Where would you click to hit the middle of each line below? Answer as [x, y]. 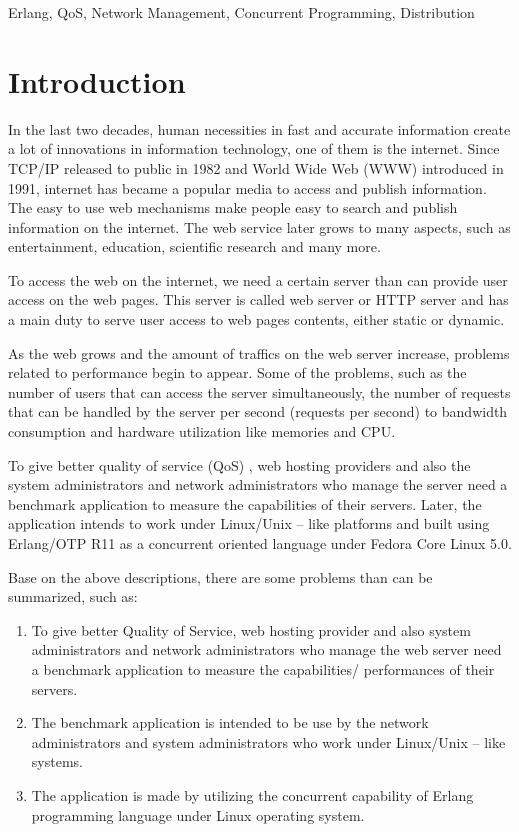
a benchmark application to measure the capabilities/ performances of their [263, 668]
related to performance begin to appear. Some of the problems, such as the [237, 372]
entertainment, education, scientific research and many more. [194, 246]
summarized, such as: [73, 596]
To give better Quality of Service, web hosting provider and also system [251, 629]
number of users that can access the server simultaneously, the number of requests [259, 391]
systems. [57, 761]
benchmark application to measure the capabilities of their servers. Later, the [245, 503]
